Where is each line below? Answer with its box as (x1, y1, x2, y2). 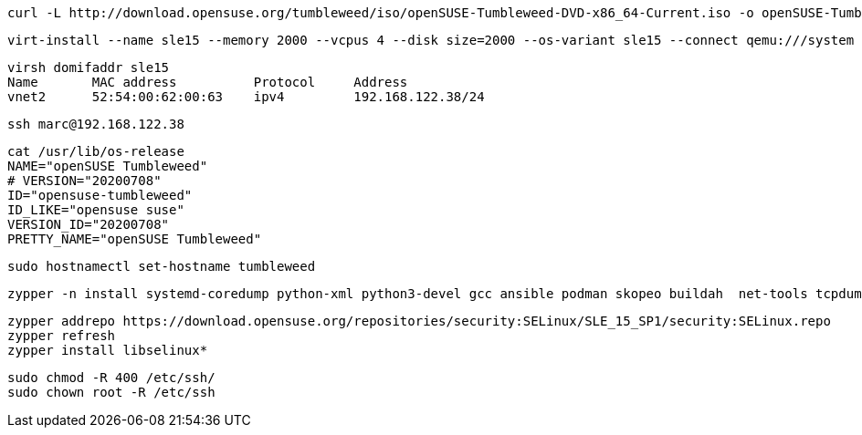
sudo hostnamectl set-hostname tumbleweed (7, 259, 316, 274)
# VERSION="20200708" (7, 173, 162, 188)
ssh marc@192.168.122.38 (7, 117, 184, 131)
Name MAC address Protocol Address (7, 75, 408, 89)
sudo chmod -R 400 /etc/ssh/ (7, 370, 215, 385)
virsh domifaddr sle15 (7, 60, 170, 75)
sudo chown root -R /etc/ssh (7, 385, 215, 399)
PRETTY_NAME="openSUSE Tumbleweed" (7, 232, 262, 246)
